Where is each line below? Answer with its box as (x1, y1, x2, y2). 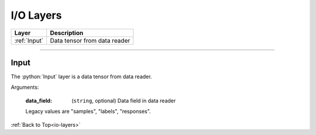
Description (50, 29, 84, 37)
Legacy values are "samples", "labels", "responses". (25, 108, 152, 115)
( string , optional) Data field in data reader (71, 97, 176, 104)
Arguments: (11, 84, 39, 91)
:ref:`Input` (14, 36, 44, 44)
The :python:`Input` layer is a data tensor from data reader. (11, 73, 152, 80)
